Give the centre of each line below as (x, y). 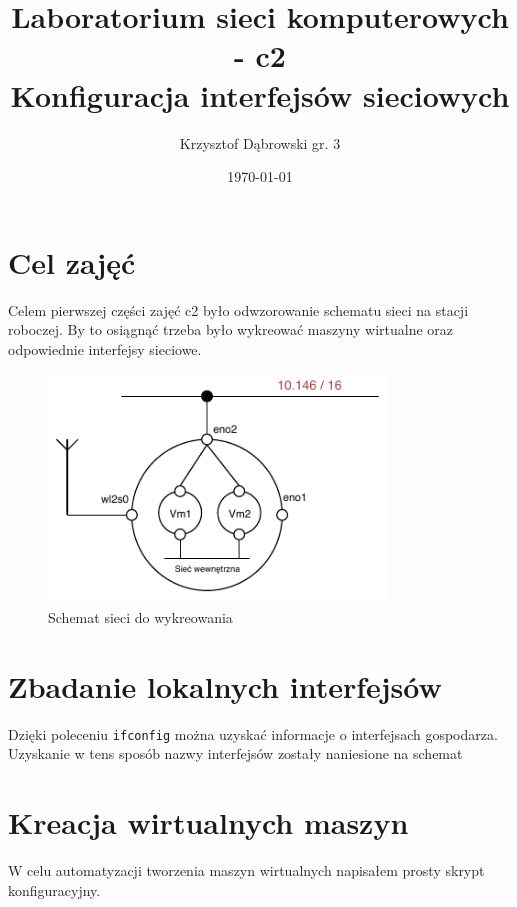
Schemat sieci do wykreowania (140, 617)
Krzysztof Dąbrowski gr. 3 (260, 142)
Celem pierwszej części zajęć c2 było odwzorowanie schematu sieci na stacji (238, 309)
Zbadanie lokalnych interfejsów (225, 685)
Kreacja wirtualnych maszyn (208, 822)
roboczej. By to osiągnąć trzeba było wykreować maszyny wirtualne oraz (231, 329)
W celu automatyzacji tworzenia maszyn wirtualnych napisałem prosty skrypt (246, 870)
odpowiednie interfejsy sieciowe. (105, 348)
